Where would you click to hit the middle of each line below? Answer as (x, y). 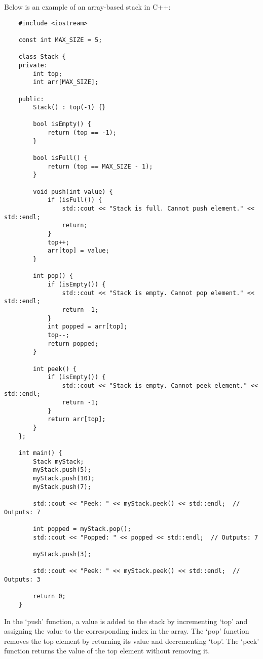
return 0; (49, 596)
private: (33, 65)
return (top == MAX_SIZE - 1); (100, 166)
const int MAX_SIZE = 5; (60, 40)
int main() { (40, 453)
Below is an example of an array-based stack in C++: (87, 7)
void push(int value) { (73, 192)
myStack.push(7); (62, 487)
